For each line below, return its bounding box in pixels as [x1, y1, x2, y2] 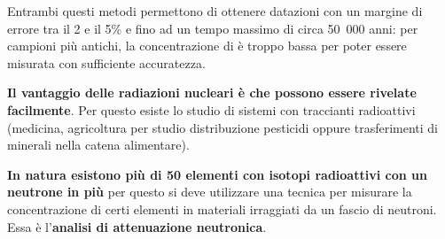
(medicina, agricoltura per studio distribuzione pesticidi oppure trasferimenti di [7, 118, 438, 136]
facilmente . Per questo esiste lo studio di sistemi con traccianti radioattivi [7, 100, 416, 119]
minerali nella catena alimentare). [7, 135, 190, 154]
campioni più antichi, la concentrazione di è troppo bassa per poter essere [7, 36, 407, 55]
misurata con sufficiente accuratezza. [7, 53, 206, 72]
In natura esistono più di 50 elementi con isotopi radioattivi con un [7, 165, 427, 183]
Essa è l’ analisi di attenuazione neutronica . [7, 217, 267, 235]
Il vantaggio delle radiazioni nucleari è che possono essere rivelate [7, 83, 417, 102]
